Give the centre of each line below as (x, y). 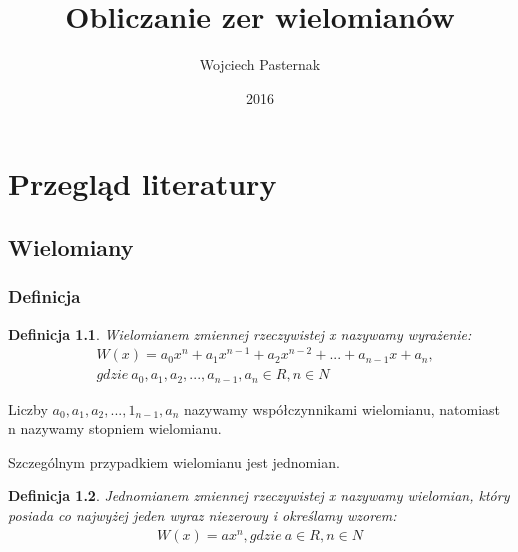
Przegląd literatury (142, 183)
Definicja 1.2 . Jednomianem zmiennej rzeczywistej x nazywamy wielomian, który (259, 495)
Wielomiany (71, 246)
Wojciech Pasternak (260, 64)
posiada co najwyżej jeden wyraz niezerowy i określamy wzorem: (202, 515)
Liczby (28, 408)
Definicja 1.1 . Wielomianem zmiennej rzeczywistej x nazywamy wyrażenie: (240, 333)
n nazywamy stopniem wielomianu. (115, 428)
